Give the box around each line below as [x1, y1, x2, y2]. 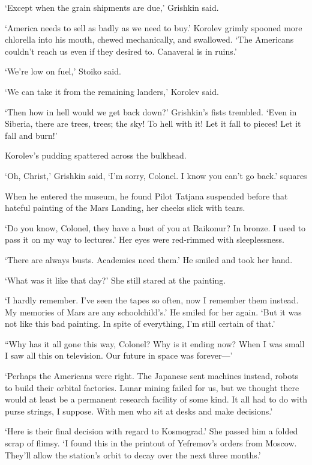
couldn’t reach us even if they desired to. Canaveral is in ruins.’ [5, 44, 237, 57]
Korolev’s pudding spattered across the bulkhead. [5, 149, 187, 162]
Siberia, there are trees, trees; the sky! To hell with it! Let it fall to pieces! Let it [5, 117, 301, 130]
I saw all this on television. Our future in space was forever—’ [5, 349, 233, 362]
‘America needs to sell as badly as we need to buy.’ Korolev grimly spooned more [5, 21, 302, 34]
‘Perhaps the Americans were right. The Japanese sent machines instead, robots [5, 369, 299, 382]
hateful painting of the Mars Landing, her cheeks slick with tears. [5, 201, 245, 214]
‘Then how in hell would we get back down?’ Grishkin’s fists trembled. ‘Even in [5, 105, 297, 118]
